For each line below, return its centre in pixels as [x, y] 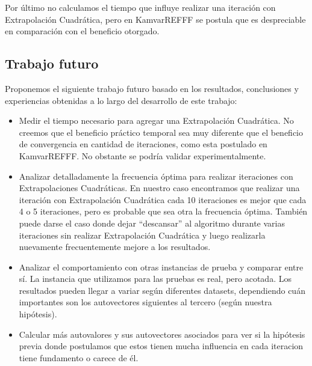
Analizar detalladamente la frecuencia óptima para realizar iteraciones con [156, 176]
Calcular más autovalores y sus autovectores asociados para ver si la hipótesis [162, 334]
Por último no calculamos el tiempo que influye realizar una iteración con [140, 7]
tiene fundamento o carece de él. [79, 357]
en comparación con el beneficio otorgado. [82, 31]
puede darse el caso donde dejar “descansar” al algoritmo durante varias [152, 223]
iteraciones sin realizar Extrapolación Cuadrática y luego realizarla [142, 235]
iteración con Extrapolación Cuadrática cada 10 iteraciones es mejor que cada [163, 199]
